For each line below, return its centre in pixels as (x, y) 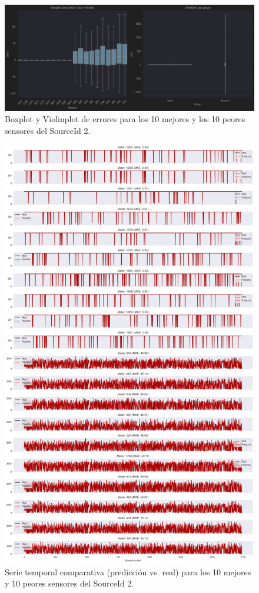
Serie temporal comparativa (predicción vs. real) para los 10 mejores (128, 571)
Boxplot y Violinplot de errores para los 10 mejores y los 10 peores (125, 119)
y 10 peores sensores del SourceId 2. (69, 583)
